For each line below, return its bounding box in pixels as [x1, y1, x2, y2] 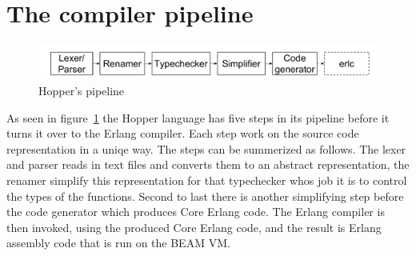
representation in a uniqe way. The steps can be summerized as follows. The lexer [6, 140, 406, 157]
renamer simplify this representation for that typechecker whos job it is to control [6, 171, 407, 188]
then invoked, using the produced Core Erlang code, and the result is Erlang [6, 218, 382, 235]
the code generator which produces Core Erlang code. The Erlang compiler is [6, 203, 385, 220]
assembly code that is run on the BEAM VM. [6, 234, 230, 251]
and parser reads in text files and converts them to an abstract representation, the [6, 156, 410, 173]
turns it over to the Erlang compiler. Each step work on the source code [6, 125, 359, 142]
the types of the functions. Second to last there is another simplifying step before [6, 187, 404, 204]
